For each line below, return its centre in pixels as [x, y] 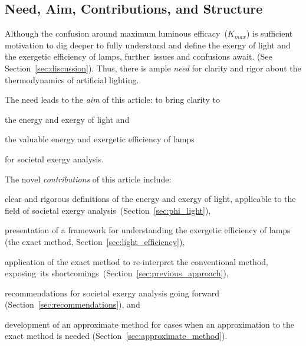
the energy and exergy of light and [67, 119]
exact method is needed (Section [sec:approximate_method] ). [116, 336]
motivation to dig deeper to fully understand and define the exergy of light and [148, 45]
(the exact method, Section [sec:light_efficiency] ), [95, 241]
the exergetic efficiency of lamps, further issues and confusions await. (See [139, 56]
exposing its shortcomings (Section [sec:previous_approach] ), [117, 273]
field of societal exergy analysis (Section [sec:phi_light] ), [108, 210]
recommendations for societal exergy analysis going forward [112, 293]
